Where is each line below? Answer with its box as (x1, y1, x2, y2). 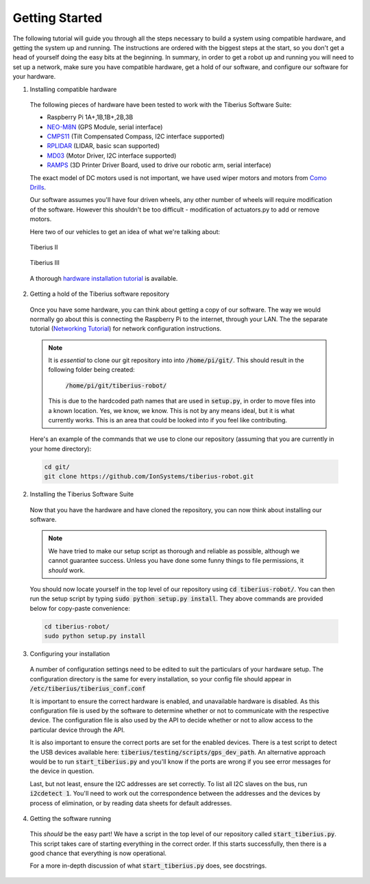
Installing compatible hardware (29, 85, 117, 93)
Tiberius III (29, 259, 60, 267)
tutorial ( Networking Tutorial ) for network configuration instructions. (29, 325, 222, 333)
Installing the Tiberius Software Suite (29, 490, 134, 498)
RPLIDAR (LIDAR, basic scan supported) (47, 142, 160, 150)
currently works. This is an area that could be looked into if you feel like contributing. (48, 416, 288, 425)
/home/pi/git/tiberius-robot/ (65, 381, 167, 390)
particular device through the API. (29, 726, 125, 734)
